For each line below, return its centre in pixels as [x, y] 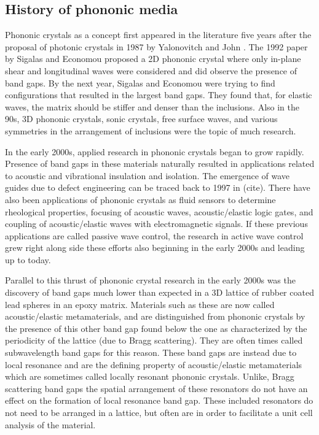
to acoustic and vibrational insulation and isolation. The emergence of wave [148, 175]
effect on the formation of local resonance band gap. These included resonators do [159, 400]
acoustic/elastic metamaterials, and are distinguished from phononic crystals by [155, 316]
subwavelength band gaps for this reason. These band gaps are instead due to [151, 352]
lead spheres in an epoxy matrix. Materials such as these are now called [140, 304]
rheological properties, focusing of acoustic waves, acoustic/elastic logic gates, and [159, 211]
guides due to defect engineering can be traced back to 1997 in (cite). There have [158, 187]
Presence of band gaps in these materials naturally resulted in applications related [160, 164]
